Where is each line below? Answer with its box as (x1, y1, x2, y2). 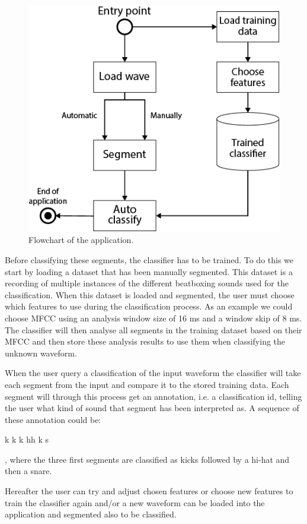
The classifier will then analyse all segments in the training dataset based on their (5, 323, 302, 336)
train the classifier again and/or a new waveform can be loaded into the (5, 496, 265, 509)
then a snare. (5, 465, 52, 477)
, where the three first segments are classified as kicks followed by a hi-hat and (5, 453, 290, 465)
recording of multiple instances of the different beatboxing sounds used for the (5, 277, 289, 289)
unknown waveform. (5, 346, 77, 359)
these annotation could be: (5, 413, 101, 425)
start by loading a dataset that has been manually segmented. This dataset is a (5, 265, 293, 277)
